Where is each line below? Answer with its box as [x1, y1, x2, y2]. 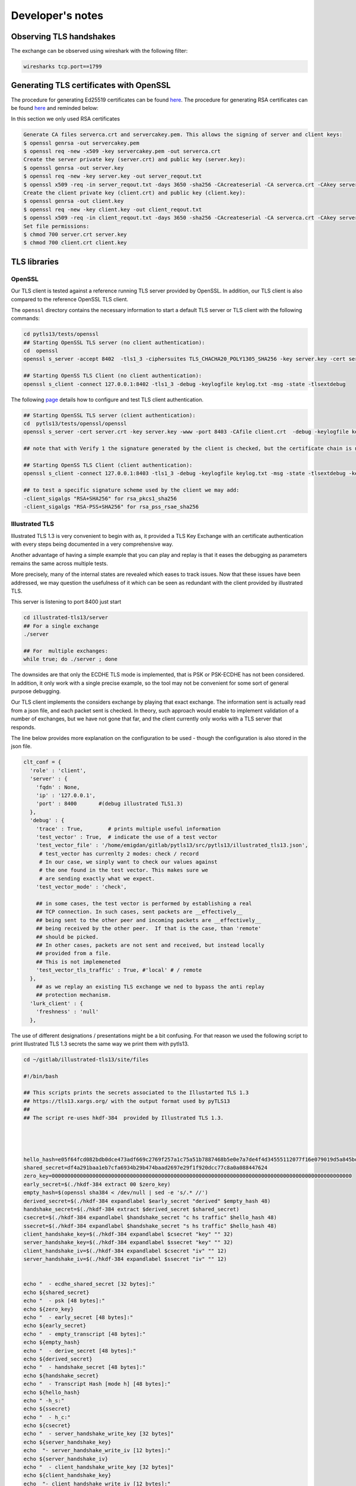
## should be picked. [36, 933, 99, 940]
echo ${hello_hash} [23, 1389, 80, 1396]
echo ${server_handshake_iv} [23, 1455, 109, 1462]
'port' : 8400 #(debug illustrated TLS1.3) [36, 800, 183, 807]
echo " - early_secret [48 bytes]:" [23, 1314, 133, 1321]
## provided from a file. [36, 950, 112, 957]
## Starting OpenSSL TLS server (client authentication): [23, 412, 196, 418]
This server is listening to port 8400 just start [11, 598, 122, 606]
